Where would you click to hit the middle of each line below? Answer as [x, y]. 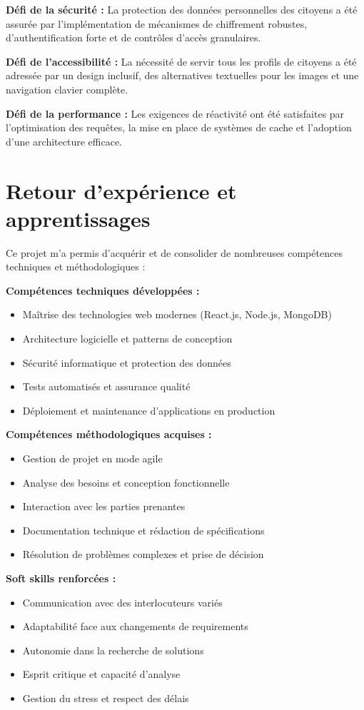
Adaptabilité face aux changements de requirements [135, 626]
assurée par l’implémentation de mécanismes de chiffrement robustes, [157, 23]
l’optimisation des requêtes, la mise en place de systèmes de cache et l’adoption [179, 127]
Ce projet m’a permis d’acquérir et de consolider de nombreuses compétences [174, 252]
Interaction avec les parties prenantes [104, 506]
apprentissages [78, 218]
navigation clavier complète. [67, 89]
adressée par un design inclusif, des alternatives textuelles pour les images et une [182, 75]
